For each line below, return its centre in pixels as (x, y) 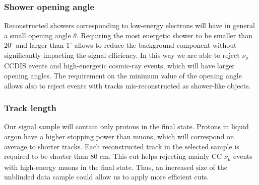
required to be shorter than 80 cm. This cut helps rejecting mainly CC (113, 156)
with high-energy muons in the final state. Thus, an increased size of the (116, 167)
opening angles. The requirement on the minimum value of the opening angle (123, 76)
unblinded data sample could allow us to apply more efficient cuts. (107, 177)
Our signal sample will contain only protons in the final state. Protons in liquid (126, 126)
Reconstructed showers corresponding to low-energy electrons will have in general (129, 25)
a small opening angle (38, 35)
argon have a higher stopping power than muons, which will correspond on (119, 136)
